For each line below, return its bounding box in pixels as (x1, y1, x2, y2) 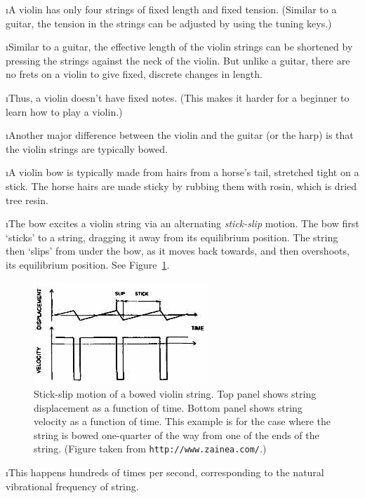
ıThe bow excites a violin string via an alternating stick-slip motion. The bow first (6, 216, 359, 231)
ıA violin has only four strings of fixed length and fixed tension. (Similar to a (6, 2, 337, 16)
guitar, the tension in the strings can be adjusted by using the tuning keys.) (6, 15, 332, 30)
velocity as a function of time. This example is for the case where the (34, 414, 331, 429)
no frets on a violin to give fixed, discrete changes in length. (6, 67, 263, 81)
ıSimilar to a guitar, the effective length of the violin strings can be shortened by (6, 39, 353, 54)
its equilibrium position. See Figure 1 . (6, 257, 170, 271)
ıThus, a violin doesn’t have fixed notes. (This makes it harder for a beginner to (6, 90, 350, 105)
